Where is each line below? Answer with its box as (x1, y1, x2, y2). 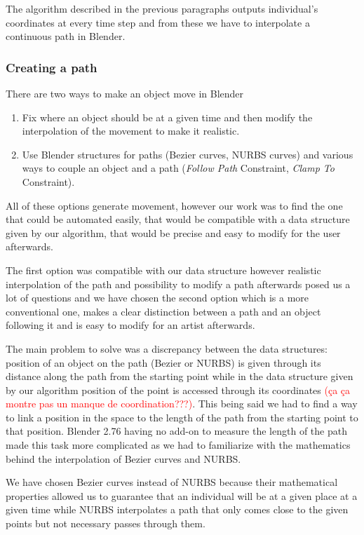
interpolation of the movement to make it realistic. (22, 123, 240, 138)
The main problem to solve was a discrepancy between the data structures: (6, 341, 328, 355)
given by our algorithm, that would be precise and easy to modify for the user (6, 225, 341, 240)
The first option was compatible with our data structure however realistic (6, 262, 321, 277)
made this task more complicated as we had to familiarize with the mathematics (6, 438, 351, 452)
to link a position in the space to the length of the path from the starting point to (6, 409, 358, 424)
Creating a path (6, 58, 97, 76)
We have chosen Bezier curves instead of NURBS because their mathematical (6, 475, 338, 489)
